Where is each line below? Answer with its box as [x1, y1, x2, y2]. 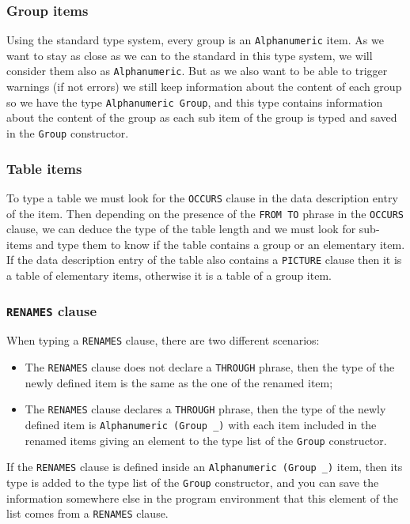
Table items [6, 158, 82, 178]
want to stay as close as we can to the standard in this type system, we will [6, 47, 373, 63]
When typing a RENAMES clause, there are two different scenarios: [6, 332, 320, 349]
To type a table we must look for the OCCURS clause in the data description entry [6, 189, 398, 205]
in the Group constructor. [6, 124, 129, 141]
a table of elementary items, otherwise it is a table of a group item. [6, 267, 332, 283]
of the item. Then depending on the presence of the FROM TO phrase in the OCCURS [6, 205, 404, 221]
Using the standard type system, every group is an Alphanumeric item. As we [6, 32, 384, 48]
